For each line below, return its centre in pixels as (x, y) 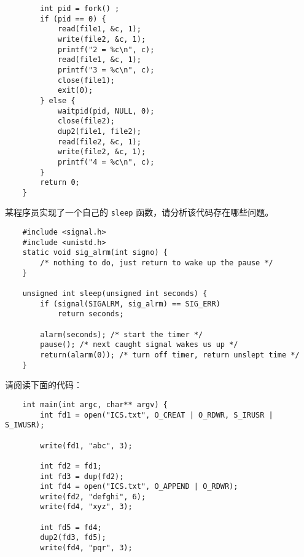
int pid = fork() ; (80, 9)
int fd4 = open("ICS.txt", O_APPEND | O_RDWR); (139, 487)
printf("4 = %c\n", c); (106, 162)
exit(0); (75, 91)
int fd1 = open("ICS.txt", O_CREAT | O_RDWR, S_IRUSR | (157, 415)
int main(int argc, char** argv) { (95, 404)
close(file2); (86, 121)
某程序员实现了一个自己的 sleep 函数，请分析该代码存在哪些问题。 (139, 212)
